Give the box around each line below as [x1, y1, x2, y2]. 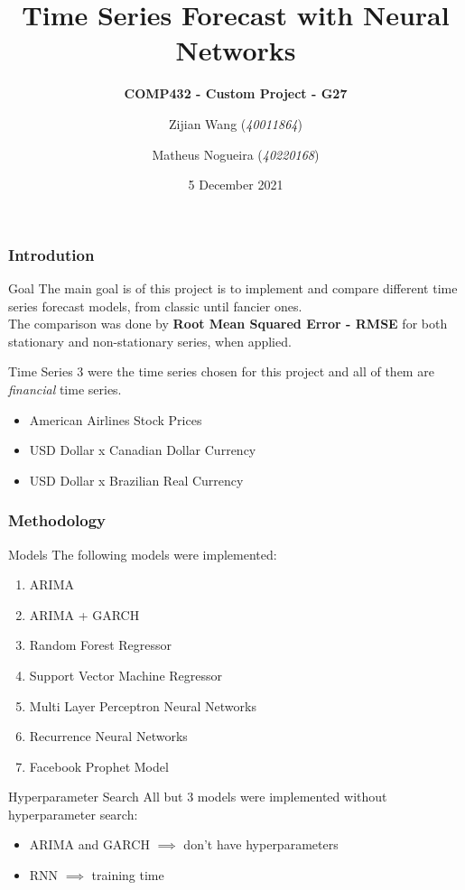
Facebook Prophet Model [29, 756, 169, 775]
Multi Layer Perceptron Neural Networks [29, 696, 256, 715]
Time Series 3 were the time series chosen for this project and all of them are [8, 362, 434, 381]
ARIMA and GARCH [29, 835, 150, 854]
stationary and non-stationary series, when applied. [8, 331, 292, 350]
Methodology [8, 509, 107, 532]
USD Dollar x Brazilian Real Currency [29, 470, 244, 489]
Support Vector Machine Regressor [29, 665, 223, 684]
